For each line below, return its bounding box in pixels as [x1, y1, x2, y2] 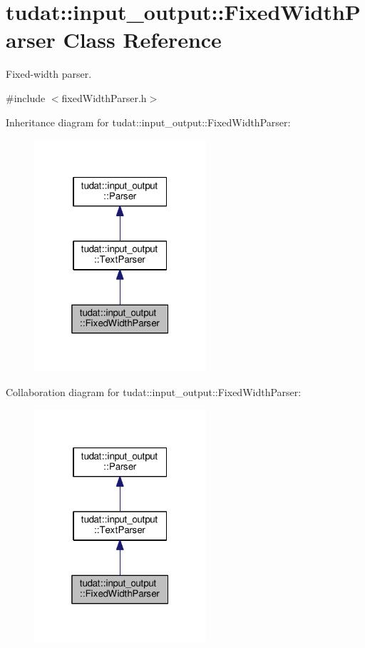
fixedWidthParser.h [61, 90, 147, 105]
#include [6, 90, 46, 105]
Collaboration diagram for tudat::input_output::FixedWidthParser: [6, 384, 302, 399]
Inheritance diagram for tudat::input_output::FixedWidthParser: [6, 114, 291, 129]
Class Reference [63, 25, 222, 54]
